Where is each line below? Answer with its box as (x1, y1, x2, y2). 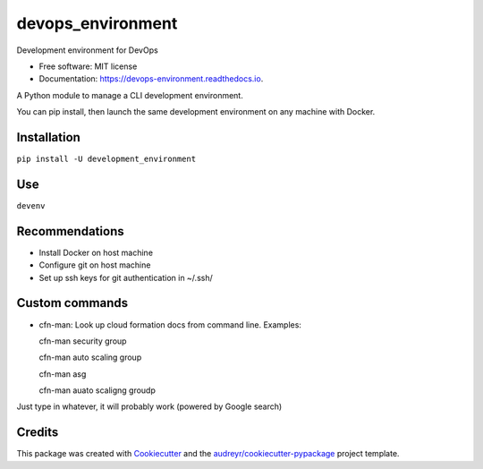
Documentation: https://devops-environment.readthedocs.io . (38, 73, 264, 84)
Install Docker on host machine (38, 247, 154, 258)
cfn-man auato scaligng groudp (38, 385, 156, 396)
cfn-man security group (38, 336, 127, 346)
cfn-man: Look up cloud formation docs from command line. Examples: (38, 319, 301, 330)
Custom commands (16, 295, 129, 311)
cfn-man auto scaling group (38, 352, 142, 362)
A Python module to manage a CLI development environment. (16, 90, 243, 100)
